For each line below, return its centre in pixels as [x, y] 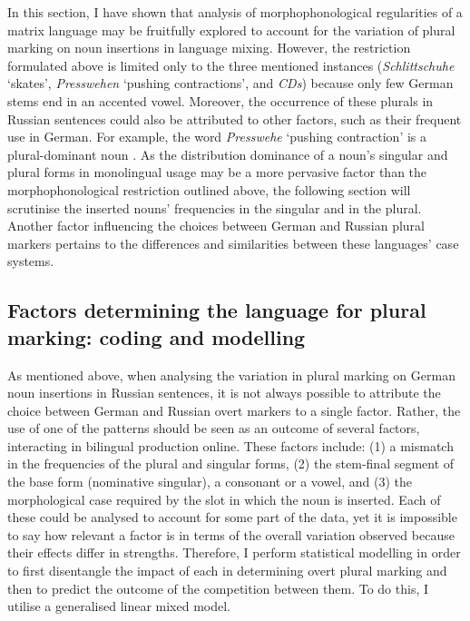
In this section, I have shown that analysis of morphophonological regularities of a [235, 12]
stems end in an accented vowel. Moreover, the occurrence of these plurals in [220, 100]
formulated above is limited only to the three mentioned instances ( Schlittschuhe [231, 65]
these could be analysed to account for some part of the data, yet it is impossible [232, 517]
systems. [31, 261]
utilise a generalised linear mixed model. [119, 606]
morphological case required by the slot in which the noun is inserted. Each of [224, 499]
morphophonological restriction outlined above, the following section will [209, 189]
